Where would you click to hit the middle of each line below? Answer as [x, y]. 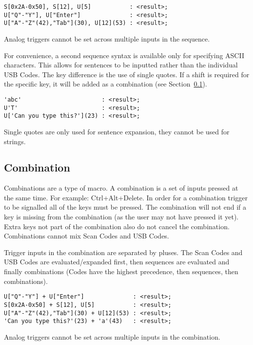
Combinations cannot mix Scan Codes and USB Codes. [87, 236]
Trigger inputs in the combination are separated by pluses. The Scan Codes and [123, 252]
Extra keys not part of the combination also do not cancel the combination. [117, 226]
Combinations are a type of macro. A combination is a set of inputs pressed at [121, 188]
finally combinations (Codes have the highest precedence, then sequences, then [121, 271]
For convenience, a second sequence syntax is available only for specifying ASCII [124, 55]
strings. [15, 141]
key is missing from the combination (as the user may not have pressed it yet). [121, 217]
